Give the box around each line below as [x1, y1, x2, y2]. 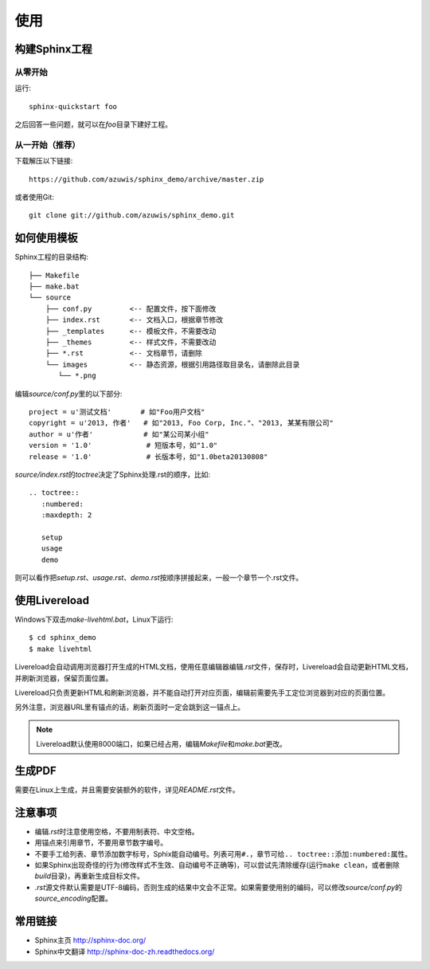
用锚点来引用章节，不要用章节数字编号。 [34, 838, 167, 848]
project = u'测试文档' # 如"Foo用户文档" [29, 407, 205, 416]
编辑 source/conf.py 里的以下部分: [14, 389, 123, 398]
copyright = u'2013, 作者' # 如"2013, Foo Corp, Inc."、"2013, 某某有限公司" [29, 418, 334, 428]
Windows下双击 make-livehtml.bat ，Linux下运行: [14, 614, 174, 624]
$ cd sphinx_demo [29, 634, 96, 642]
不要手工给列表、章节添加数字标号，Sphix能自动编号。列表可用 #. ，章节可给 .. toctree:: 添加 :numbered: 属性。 [34, 849, 412, 858]
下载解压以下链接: [14, 156, 73, 166]
